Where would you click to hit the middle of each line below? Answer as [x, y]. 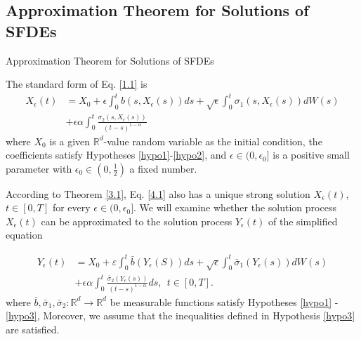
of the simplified [303, 221]
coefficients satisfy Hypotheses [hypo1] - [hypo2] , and [116, 155]
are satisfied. [33, 329]
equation [24, 235]
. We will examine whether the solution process [235, 207]
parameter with [39, 168]
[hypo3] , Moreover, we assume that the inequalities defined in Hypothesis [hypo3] [180, 315]
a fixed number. [163, 168]
